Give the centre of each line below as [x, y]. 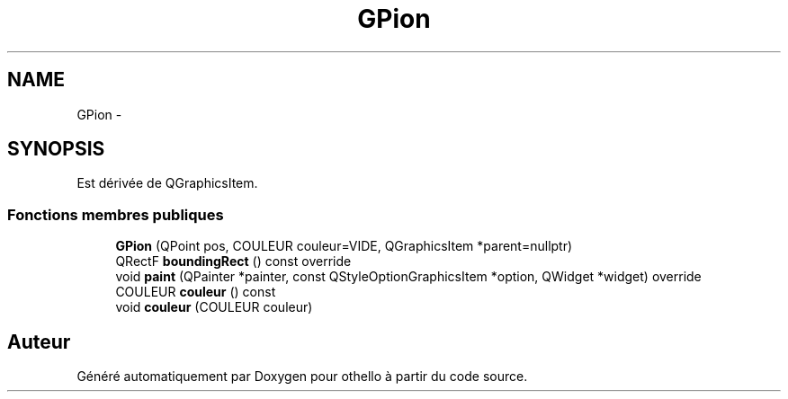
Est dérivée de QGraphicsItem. [167, 183]
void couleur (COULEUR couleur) [214, 307]
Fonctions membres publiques [116, 214]
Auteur [39, 341]
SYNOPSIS [56, 149]
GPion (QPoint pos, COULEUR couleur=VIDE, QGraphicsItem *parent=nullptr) [344, 246]
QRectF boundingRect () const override [233, 262]
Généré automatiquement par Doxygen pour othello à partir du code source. [302, 377]
